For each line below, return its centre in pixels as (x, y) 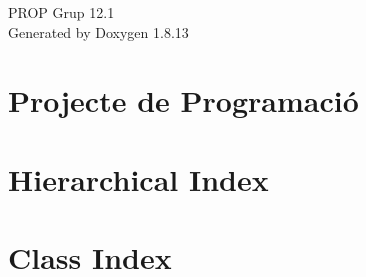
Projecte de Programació (183, 100)
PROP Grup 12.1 (61, 12)
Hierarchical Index (138, 178)
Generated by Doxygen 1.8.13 (98, 31)
